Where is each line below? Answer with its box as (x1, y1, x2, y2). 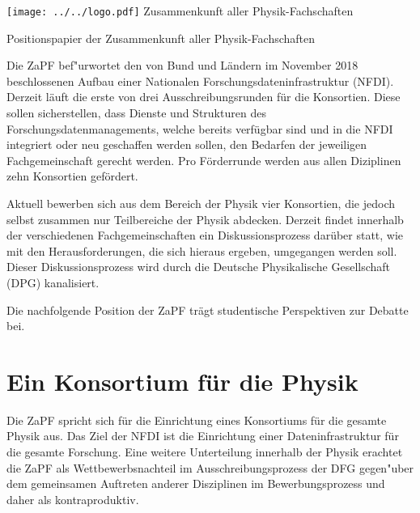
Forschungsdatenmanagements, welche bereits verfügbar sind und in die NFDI (6, 120, 393, 137)
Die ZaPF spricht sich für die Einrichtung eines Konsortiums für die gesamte (6, 411, 387, 428)
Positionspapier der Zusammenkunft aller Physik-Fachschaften (6, 29, 316, 46)
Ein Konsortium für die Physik (6, 364, 358, 397)
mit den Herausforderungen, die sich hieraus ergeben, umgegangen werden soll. (6, 242, 397, 259)
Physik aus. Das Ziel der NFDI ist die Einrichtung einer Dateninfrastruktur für (6, 427, 399, 444)
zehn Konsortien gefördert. (6, 167, 138, 184)
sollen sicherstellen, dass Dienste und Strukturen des (6, 104, 266, 121)
